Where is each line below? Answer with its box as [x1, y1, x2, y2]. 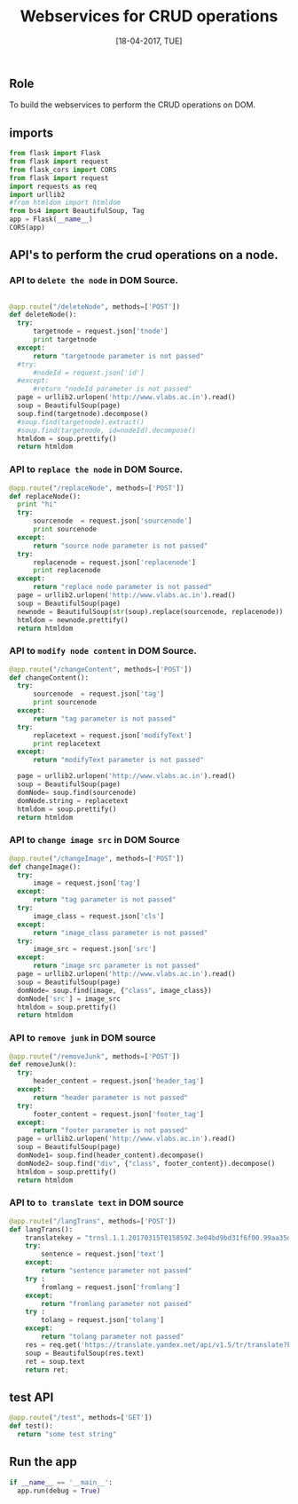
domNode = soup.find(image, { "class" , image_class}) [17, 986, 213, 995]
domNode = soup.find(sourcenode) [17, 788, 137, 797]
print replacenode [32, 566, 101, 575]
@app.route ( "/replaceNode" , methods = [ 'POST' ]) [9, 484, 184, 492]
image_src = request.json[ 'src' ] [32, 945, 157, 954]
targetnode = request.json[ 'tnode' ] [32, 327, 169, 336]
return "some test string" [17, 1430, 117, 1439]
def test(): [9, 1421, 53, 1430]
